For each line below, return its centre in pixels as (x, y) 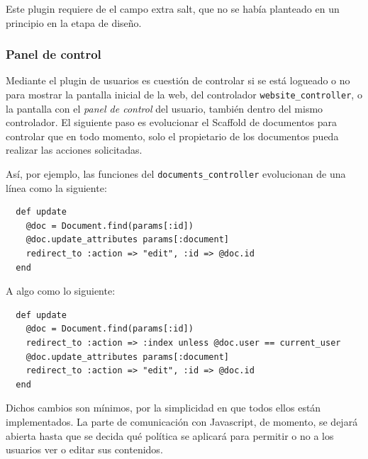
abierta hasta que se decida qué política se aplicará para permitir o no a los (170, 435)
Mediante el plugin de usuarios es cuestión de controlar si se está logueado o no (178, 80)
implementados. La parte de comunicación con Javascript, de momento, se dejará (182, 421)
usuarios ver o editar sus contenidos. (84, 449)
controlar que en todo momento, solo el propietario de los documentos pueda (172, 136)
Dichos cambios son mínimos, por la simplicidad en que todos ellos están (163, 408)
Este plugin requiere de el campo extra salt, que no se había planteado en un (173, 8)
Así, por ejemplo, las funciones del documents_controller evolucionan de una (176, 174)
